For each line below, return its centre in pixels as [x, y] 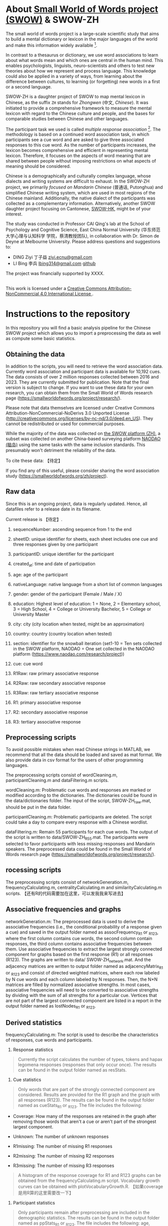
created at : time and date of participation [54, 564]
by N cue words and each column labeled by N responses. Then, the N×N [82, 979]
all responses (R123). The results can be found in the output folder [86, 1100]
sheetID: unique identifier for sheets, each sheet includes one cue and [85, 539]
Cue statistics [27, 1080]
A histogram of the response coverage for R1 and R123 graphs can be [89, 1175]
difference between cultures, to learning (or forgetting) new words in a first [83, 81]
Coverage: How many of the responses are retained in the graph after [84, 1116]
